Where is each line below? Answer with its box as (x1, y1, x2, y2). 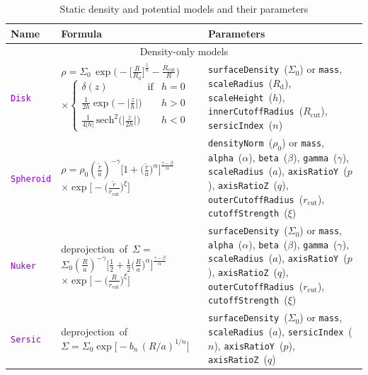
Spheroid (11, 173, 52, 184)
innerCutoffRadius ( (208, 103, 304, 118)
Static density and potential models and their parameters (59, 1, 309, 16)
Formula (61, 25, 102, 40)
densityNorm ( (208, 134, 273, 149)
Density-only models (139, 44, 229, 59)
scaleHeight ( (208, 89, 273, 104)
